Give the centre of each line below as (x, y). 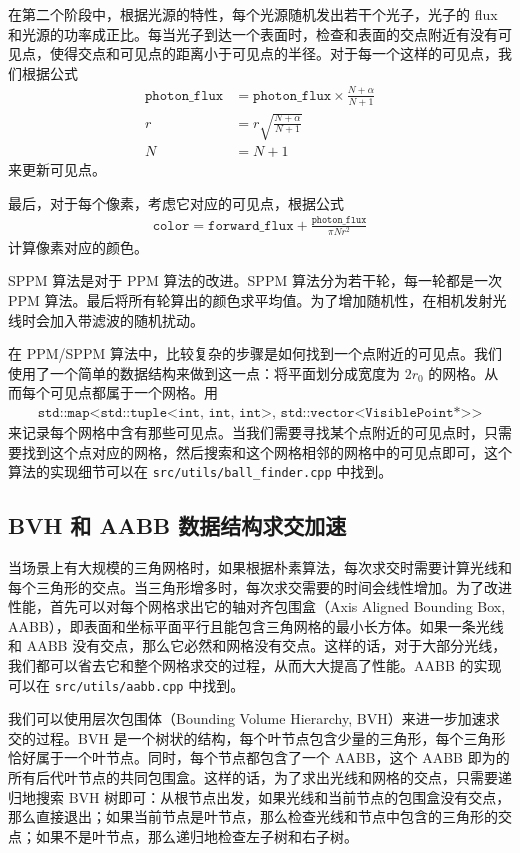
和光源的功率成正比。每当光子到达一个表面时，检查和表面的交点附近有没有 (253, 33)
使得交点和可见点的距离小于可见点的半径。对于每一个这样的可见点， (273, 53)
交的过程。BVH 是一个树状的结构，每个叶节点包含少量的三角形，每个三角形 (257, 737)
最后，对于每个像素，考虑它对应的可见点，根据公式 (176, 202)
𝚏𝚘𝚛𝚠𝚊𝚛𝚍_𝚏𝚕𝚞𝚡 (251, 225)
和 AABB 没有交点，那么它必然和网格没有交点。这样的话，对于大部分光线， (257, 645)
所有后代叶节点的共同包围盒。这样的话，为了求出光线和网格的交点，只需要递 (260, 777)
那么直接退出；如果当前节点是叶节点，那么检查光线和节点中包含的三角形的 (253, 816)
